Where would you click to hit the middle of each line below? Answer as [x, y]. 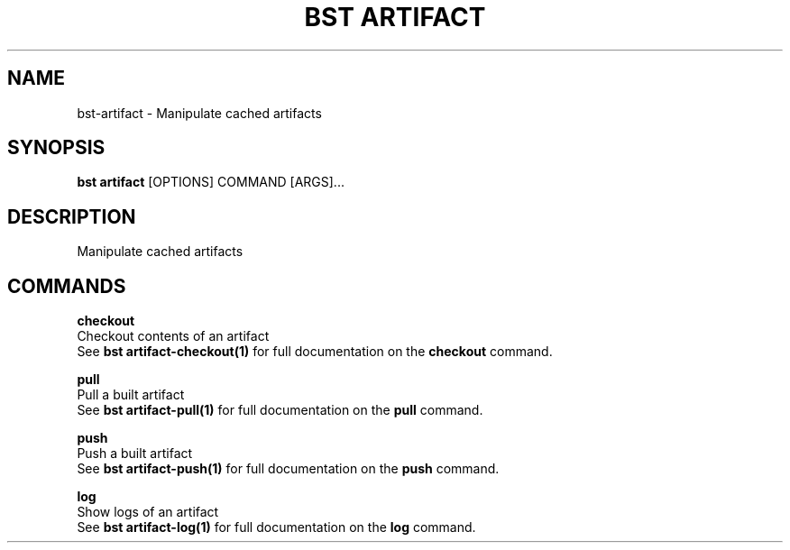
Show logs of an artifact [148, 512]
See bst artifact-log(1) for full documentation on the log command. [276, 527]
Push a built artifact [135, 454]
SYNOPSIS [56, 148]
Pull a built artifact [131, 395]
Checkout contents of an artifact [173, 336]
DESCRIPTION [72, 216]
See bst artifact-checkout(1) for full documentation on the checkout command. [315, 352]
